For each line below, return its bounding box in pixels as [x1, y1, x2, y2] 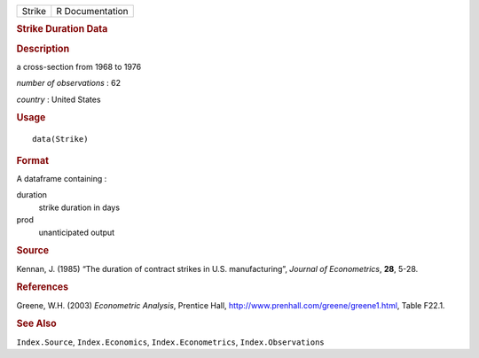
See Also [16, 317, 57, 330]
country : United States [16, 94, 101, 105]
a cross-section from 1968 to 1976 [16, 61, 142, 72]
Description [16, 43, 70, 55]
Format [16, 154, 49, 167]
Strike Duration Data [16, 23, 108, 35]
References [16, 281, 69, 293]
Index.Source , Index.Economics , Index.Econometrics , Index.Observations [16, 337, 325, 347]
